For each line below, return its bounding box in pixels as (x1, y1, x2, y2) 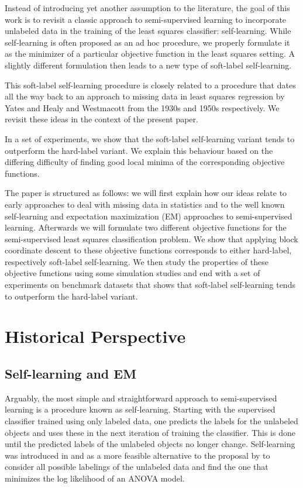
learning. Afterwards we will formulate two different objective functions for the (5, 221, 287, 233)
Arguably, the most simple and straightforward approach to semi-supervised (5, 391, 277, 404)
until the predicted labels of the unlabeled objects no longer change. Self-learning (5, 438, 295, 450)
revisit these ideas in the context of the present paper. (5, 113, 198, 125)
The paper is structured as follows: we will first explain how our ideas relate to (5, 187, 287, 199)
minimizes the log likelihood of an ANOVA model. (5, 472, 185, 484)
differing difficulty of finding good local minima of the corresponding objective (5, 156, 285, 168)
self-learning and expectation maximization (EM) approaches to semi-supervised (5, 209, 292, 222)
